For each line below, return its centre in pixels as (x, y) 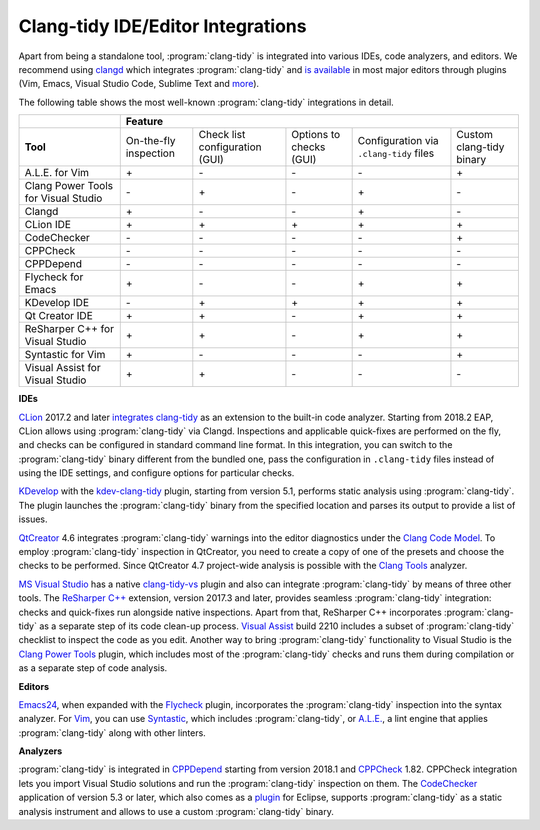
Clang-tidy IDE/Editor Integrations (162, 26)
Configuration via (398, 141)
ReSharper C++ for (69, 329)
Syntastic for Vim (65, 355)
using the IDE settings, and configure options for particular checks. (156, 473)
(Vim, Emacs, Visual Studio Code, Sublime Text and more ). (139, 84)
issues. (33, 519)
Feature (144, 122)
